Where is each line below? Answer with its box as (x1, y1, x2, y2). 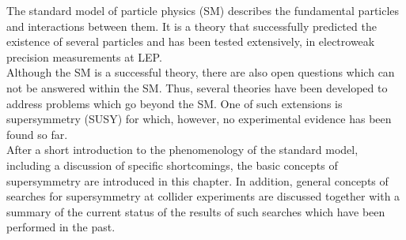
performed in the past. (6, 219, 116, 235)
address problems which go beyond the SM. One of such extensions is (6, 95, 343, 111)
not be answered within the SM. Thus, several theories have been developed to (6, 79, 388, 96)
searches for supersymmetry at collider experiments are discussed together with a (6, 188, 400, 204)
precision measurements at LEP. (6, 48, 162, 65)
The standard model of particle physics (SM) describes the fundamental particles (6, 2, 400, 18)
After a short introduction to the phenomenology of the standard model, (6, 141, 359, 158)
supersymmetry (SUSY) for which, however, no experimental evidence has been (6, 111, 392, 127)
